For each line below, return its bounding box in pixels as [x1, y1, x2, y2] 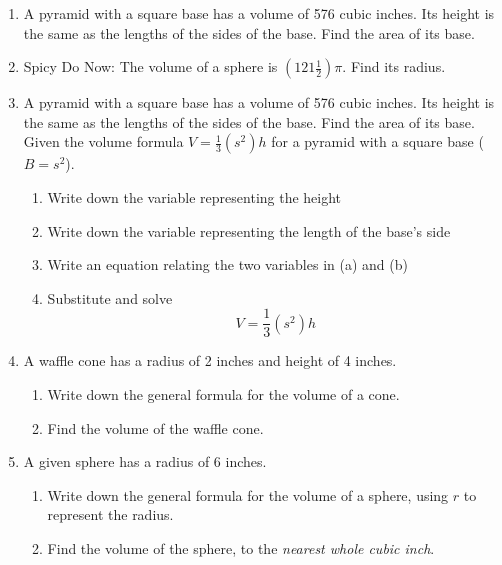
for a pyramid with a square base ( [271, 131, 484, 152]
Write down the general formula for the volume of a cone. [47, 384, 400, 404]
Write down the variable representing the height [47, 186, 342, 207]
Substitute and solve [47, 287, 173, 308]
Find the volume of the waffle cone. [47, 417, 264, 438]
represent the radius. [47, 504, 174, 525]
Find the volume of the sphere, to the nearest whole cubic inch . [47, 537, 435, 558]
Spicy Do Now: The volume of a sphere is [23, 56, 278, 77]
